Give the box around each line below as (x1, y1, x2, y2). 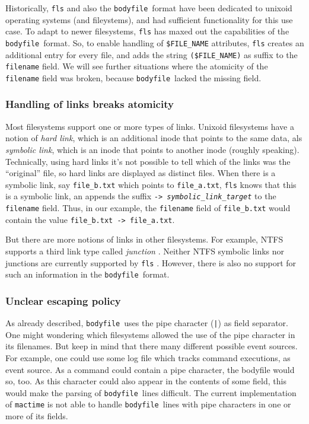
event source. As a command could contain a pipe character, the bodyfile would (5, 363, 295, 375)
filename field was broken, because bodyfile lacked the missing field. (5, 71, 262, 84)
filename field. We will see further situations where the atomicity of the (5, 60, 268, 72)
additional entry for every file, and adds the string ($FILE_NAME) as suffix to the (5, 48, 298, 60)
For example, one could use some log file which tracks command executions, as (5, 351, 291, 364)
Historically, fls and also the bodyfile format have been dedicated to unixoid (5, 2, 292, 14)
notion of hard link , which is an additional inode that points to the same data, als (5, 132, 302, 144)
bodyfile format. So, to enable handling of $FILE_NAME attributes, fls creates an (5, 36, 304, 49)
